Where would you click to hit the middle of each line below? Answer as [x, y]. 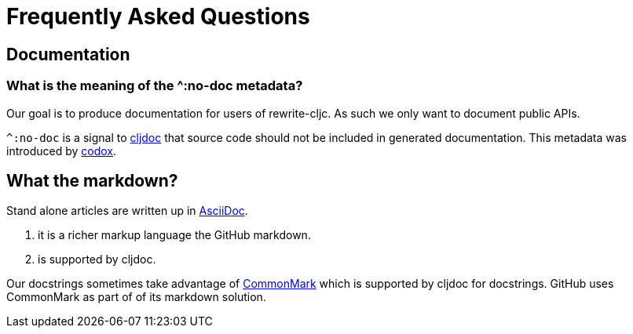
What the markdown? [92, 180]
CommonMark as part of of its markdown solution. [136, 297]
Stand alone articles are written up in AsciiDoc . [127, 211]
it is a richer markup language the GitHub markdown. [174, 235]
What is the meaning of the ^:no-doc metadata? [155, 86]
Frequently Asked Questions [158, 16]
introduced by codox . [62, 151]
